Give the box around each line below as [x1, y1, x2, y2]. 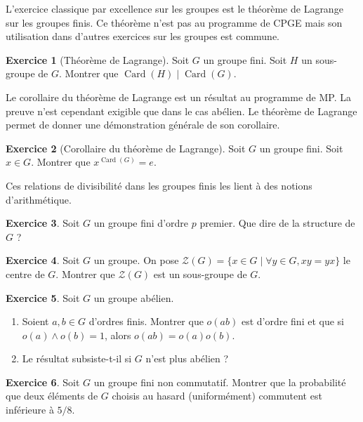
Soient [22, 314, 49, 329]
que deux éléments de [6, 388, 98, 403]
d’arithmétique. [6, 192, 72, 206]
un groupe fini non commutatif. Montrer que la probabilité [93, 374, 346, 389]
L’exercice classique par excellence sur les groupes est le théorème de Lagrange [6, 1, 343, 15]
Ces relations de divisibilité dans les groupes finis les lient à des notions [6, 178, 312, 192]
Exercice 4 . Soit [6, 253, 80, 268]
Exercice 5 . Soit [6, 290, 80, 305]
